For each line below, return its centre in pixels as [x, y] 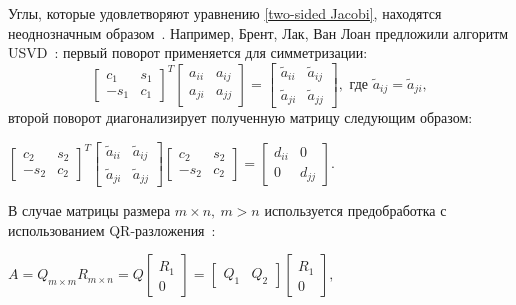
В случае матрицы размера [89, 210]
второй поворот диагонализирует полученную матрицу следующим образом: [240, 117]
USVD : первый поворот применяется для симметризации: [188, 52]
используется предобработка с [355, 210]
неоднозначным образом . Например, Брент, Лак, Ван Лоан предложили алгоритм [258, 32]
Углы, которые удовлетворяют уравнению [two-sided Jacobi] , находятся [225, 13]
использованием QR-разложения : [112, 229]
